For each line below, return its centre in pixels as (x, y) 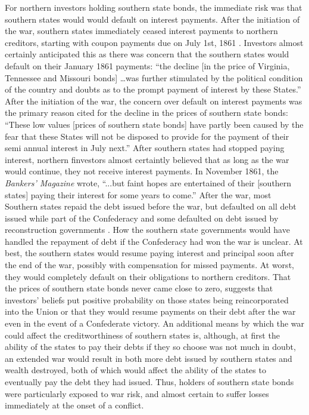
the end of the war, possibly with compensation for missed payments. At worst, (149, 265)
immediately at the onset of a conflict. (74, 405)
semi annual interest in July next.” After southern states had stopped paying (145, 148)
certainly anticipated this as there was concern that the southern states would (147, 54)
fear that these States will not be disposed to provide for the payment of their (147, 136)
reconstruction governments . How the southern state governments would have (147, 230)
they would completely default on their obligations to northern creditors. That (148, 276)
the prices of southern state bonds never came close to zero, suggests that (139, 288)
